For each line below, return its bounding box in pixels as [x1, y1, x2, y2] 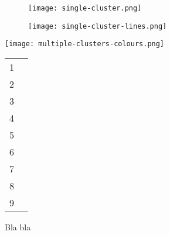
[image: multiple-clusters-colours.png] [5, 40, 165, 49]
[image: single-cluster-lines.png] [28, 22, 167, 30]
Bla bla [5, 220, 31, 233]
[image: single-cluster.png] [28, 4, 142, 12]
